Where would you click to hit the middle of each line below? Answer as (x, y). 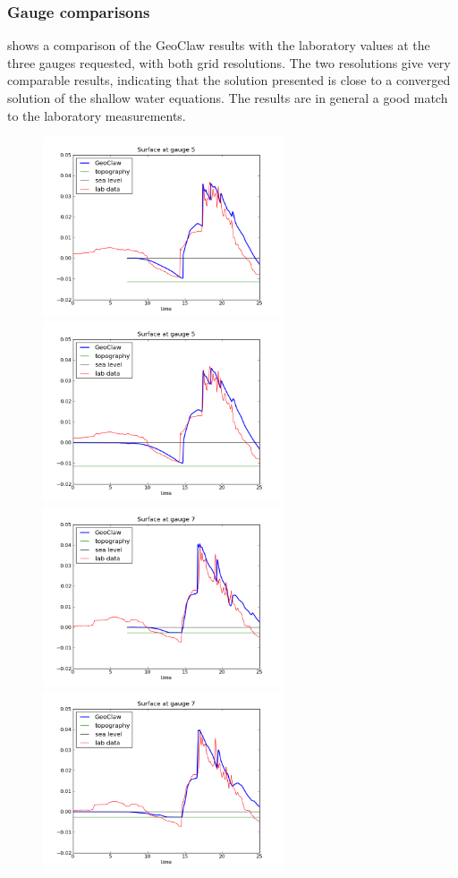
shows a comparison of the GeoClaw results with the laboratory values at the (219, 45)
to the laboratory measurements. (97, 115)
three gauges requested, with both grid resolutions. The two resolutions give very (229, 62)
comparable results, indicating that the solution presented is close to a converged (229, 80)
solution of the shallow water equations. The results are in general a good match (228, 98)
